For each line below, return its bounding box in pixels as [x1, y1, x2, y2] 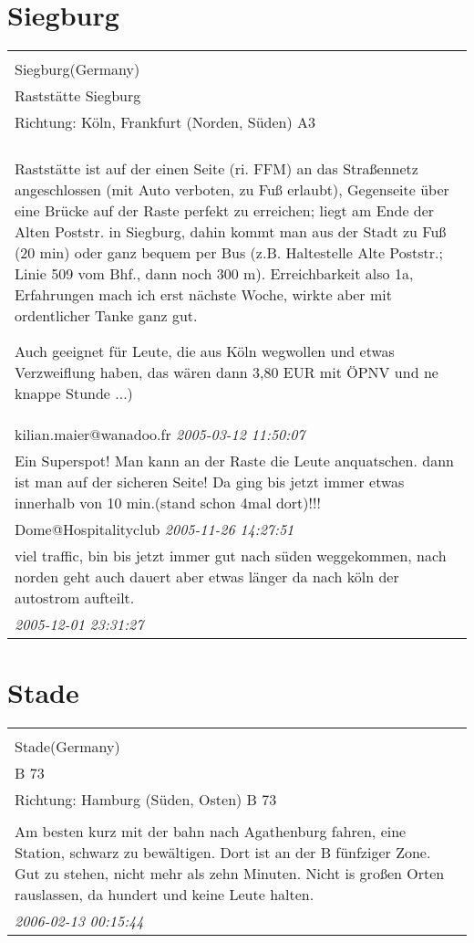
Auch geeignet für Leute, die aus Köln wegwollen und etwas [15, 341, 395, 362]
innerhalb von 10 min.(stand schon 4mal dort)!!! [15, 492, 321, 514]
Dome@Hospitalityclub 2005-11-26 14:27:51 [15, 519, 294, 540]
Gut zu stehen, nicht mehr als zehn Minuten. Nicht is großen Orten [15, 863, 445, 885]
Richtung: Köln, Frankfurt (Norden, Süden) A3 [15, 111, 316, 133]
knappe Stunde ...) [15, 382, 133, 404]
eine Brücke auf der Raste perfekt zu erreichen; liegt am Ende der [15, 200, 435, 222]
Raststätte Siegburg [15, 85, 141, 107]
